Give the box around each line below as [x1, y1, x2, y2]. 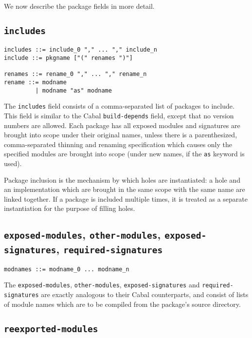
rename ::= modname [4, 79, 67, 86]
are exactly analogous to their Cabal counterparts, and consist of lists [41, 289, 249, 300]
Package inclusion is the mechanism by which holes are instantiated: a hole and [4, 174, 240, 185]
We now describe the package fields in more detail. [4, 1, 155, 11]
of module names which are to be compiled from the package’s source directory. [4, 299, 241, 309]
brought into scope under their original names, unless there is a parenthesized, [4, 130, 237, 140]
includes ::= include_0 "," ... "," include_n [4, 46, 157, 54]
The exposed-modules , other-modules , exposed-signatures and [4, 280, 200, 290]
